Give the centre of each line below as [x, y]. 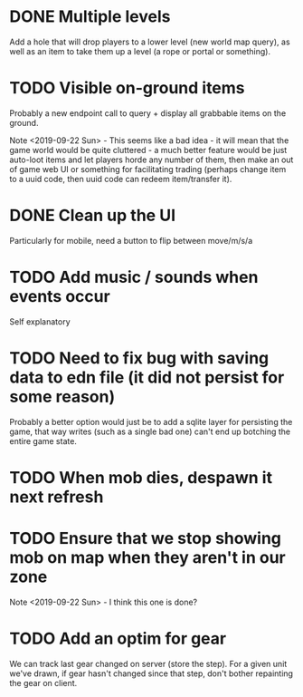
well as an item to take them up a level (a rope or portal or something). [140, 51]
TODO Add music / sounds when [134, 277]
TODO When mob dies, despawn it [141, 477]
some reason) [62, 397]
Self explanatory [40, 321]
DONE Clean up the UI [93, 216]
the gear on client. [43, 682]
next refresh [57, 497]
